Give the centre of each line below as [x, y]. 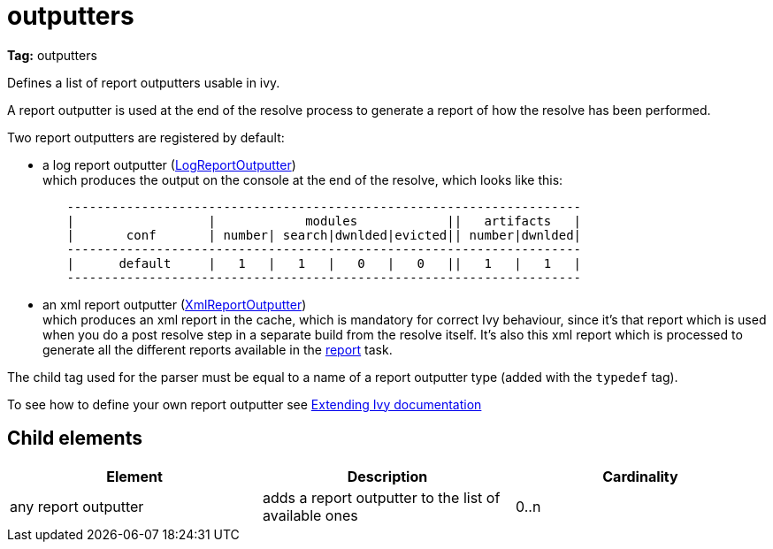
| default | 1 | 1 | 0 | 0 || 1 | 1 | [324, 263]
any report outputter [77, 506]
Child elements [75, 438]
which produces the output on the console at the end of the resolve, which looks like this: [303, 179]
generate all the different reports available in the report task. [218, 349]
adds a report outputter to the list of [381, 497]
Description [387, 476]
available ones [310, 515]
